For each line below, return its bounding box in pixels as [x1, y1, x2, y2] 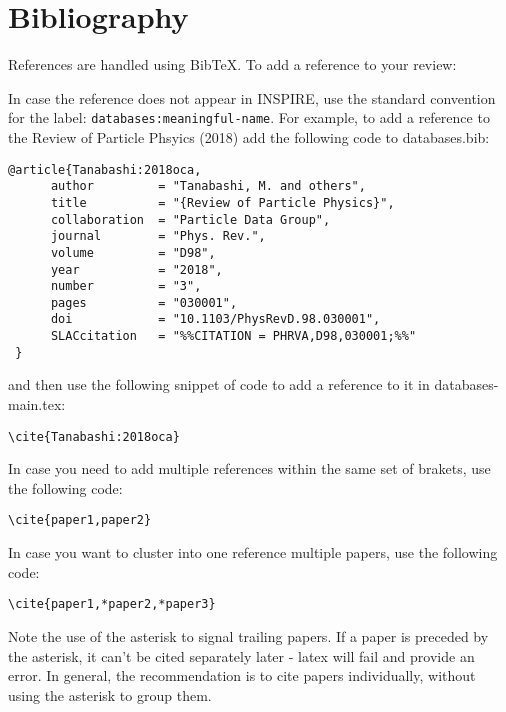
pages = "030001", [50, 295, 238, 310]
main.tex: [8, 394, 66, 415]
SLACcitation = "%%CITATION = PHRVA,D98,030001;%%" [50, 329, 417, 344]
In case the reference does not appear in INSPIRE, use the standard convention [8, 87, 496, 108]
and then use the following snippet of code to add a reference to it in [8, 374, 430, 395]
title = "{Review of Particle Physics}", [50, 195, 395, 210]
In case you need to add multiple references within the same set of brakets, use [8, 458, 491, 479]
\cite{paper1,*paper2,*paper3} [8, 597, 216, 612]
